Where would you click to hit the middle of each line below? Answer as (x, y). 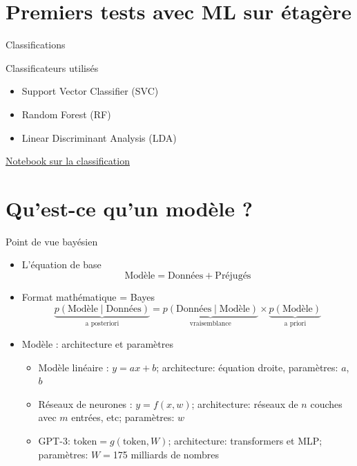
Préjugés (233, 276)
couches (326, 403)
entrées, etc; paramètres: (123, 417)
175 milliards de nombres (166, 454)
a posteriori (102, 324)
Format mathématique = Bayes (88, 297)
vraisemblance (210, 324)
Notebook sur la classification (68, 161)
